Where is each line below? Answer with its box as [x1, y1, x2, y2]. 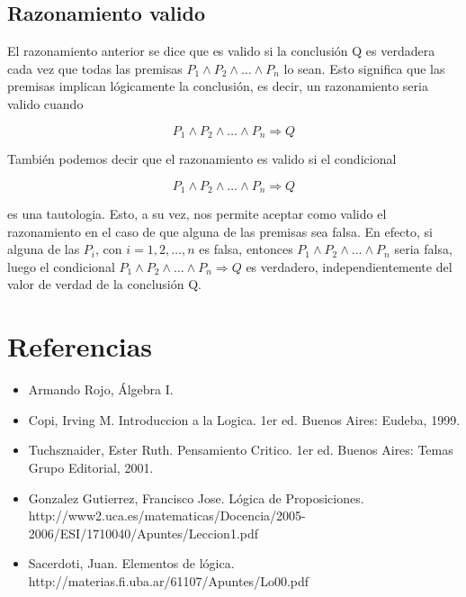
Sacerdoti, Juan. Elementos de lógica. [28, 554, 235, 573]
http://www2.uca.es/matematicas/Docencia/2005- [28, 506, 306, 525]
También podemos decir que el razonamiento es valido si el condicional [7, 149, 397, 168]
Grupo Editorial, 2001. [28, 457, 154, 476]
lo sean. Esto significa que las [283, 59, 445, 77]
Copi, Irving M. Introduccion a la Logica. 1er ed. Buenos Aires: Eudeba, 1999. [28, 410, 461, 429]
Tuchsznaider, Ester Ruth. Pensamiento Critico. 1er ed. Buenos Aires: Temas [28, 440, 453, 459]
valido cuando [7, 94, 84, 113]
